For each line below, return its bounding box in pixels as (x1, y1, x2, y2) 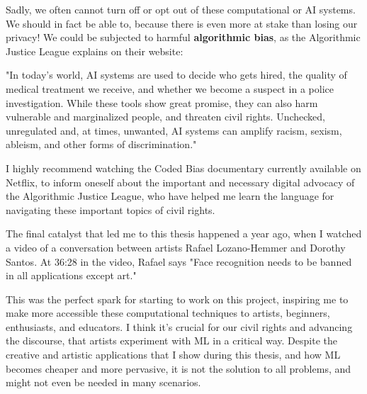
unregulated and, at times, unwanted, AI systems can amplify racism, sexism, (6, 123, 342, 137)
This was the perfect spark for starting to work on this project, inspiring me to (6, 291, 349, 306)
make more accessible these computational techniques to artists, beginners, (6, 305, 330, 320)
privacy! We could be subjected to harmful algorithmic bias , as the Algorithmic (6, 30, 361, 45)
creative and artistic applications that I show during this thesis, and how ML (6, 347, 341, 362)
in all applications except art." (6, 268, 137, 283)
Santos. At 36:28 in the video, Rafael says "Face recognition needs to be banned (6, 254, 352, 269)
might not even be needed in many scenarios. (6, 375, 201, 390)
